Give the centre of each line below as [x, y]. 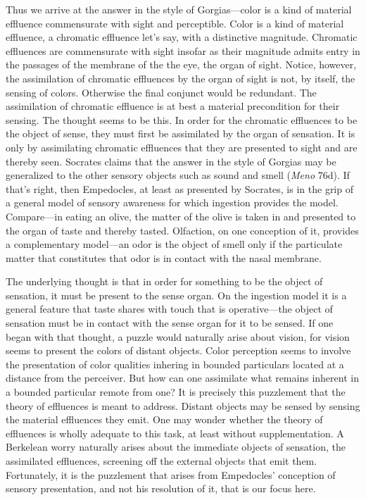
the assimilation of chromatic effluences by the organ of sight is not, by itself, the [181, 78]
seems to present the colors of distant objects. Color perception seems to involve [178, 350]
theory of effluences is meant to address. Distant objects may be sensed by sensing [183, 405]
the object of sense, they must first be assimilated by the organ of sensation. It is [181, 133]
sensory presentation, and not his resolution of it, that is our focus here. [161, 488]
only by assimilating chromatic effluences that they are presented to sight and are [182, 147]
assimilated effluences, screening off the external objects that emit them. [162, 461]
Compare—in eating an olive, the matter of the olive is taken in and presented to [181, 216]
